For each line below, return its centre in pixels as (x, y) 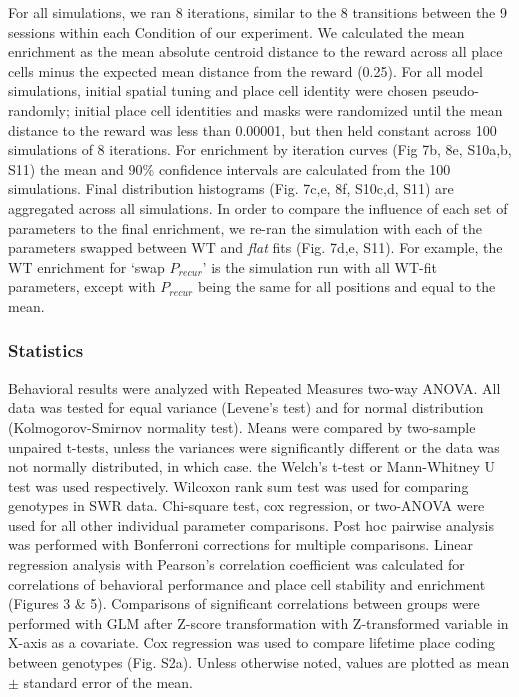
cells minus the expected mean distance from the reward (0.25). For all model (245, 70)
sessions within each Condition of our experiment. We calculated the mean (236, 31)
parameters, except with (82, 286)
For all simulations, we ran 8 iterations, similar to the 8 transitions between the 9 (257, 12)
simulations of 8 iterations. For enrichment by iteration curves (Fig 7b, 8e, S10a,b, (260, 149)
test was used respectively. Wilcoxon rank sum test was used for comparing (238, 485)
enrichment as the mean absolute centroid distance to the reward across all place (255, 51)
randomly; (39, 109)
